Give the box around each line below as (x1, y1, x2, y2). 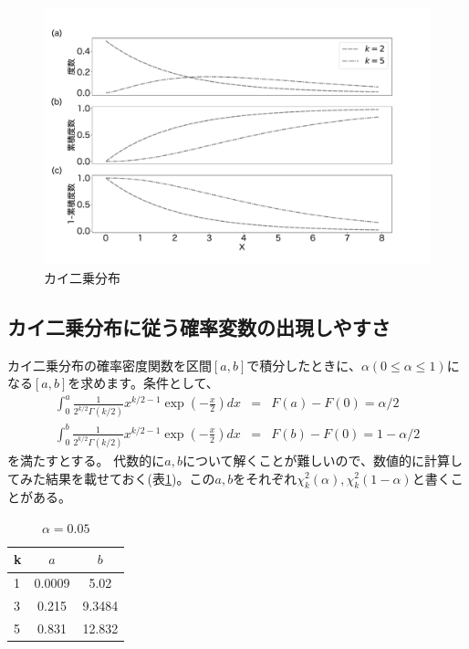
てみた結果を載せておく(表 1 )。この (7, 468, 215, 487)
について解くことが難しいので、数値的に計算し (182, 450, 463, 469)
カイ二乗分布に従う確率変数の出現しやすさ (7, 312, 391, 340)
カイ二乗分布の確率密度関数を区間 (7, 355, 212, 374)
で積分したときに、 (246, 355, 361, 374)
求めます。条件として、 (80, 373, 219, 393)
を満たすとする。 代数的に (7, 450, 165, 469)
